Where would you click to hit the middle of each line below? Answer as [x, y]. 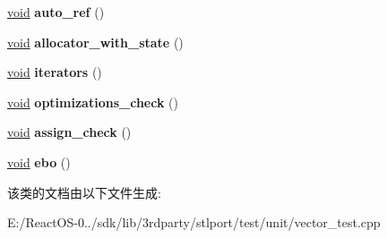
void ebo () [39, 161]
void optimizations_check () [93, 102]
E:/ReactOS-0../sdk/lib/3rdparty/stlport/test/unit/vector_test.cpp [194, 222]
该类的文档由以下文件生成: [84, 192]
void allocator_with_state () [95, 42]
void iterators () [55, 72]
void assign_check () [69, 132]
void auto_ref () [56, 12]
